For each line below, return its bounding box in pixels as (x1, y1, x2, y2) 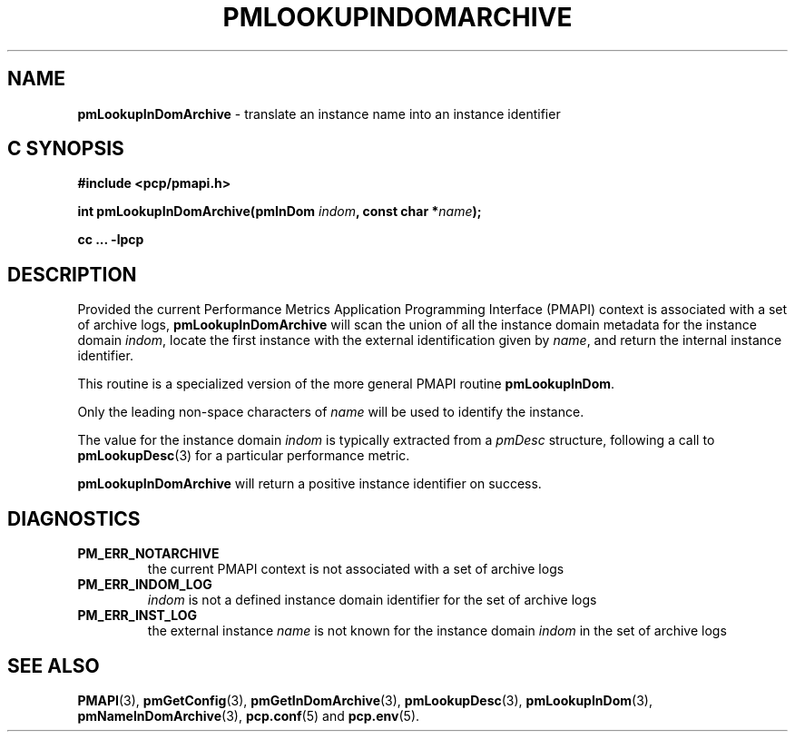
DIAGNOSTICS (7, 507, 141, 530)
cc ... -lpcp (77, 232, 144, 248)
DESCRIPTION (7, 262, 137, 286)
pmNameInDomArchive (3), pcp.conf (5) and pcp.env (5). (77, 707, 420, 724)
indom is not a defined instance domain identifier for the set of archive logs (147, 592, 597, 608)
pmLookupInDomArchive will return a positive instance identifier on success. (77, 476, 542, 492)
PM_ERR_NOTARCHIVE (77, 546, 220, 562)
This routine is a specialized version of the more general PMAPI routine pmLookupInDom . (77, 376, 615, 392)
